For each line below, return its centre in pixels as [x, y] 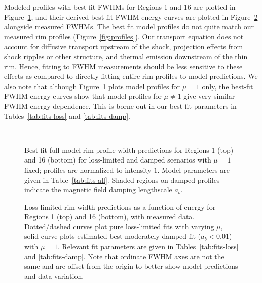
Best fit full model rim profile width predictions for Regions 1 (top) [129, 150]
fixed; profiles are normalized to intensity [88, 169]
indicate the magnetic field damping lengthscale [98, 190]
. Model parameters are [193, 169]
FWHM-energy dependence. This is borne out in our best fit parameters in [120, 106]
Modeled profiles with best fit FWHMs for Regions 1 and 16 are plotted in [120, 7]
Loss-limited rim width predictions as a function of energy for [120, 206]
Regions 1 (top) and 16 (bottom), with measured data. [109, 216]
